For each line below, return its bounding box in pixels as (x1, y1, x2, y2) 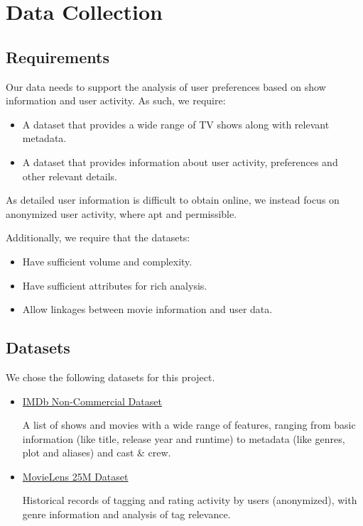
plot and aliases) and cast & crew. (22, 445, 171, 460)
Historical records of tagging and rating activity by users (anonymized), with (22, 493, 357, 508)
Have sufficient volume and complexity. (22, 253, 193, 268)
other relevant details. (22, 168, 117, 183)
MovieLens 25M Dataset (22, 469, 129, 483)
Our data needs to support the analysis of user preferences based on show (6, 79, 326, 94)
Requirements (6, 45, 109, 67)
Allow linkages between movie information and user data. (22, 302, 273, 317)
